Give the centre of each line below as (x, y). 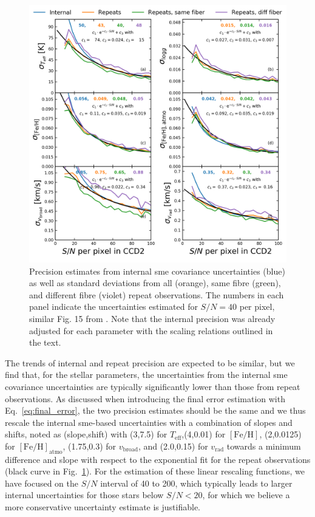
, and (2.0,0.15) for (173, 446)
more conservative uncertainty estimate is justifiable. (103, 507)
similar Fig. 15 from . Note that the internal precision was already (152, 318)
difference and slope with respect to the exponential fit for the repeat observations (158, 459)
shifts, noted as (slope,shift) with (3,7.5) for (86, 434)
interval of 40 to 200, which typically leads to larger (196, 483)
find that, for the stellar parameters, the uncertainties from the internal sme (146, 375)
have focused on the (42, 483)
